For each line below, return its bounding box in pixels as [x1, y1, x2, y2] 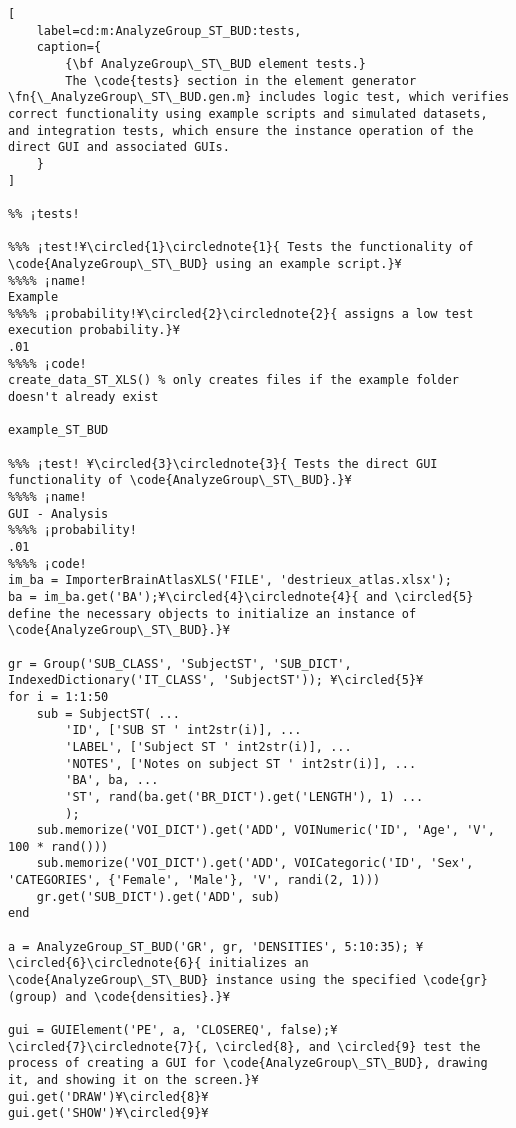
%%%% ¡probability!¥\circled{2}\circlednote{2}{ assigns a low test [8, 306, 474, 321]
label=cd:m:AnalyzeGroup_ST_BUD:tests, [36, 23, 302, 38]
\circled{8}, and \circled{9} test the [215, 1039, 481, 1054]
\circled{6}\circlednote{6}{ [8, 956, 202, 971]
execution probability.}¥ [8, 323, 180, 338]
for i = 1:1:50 [8, 689, 109, 704]
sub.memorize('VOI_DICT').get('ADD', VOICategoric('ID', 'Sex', [36, 856, 474, 871]
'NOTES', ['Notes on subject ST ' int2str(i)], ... [65, 756, 417, 771]
